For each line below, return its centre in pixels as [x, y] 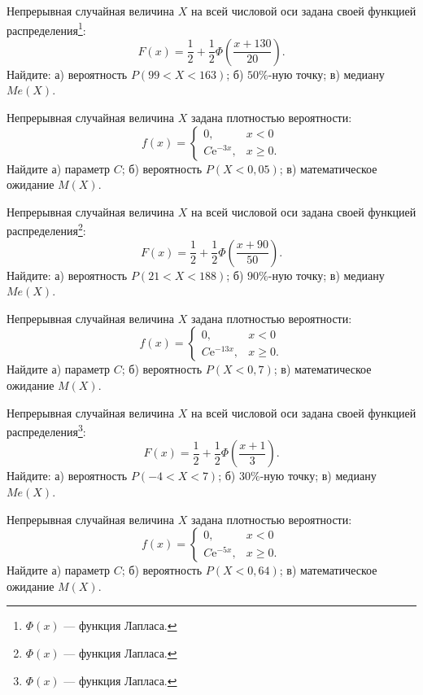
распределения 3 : [46, 430]
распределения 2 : [46, 229]
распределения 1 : [46, 28]
